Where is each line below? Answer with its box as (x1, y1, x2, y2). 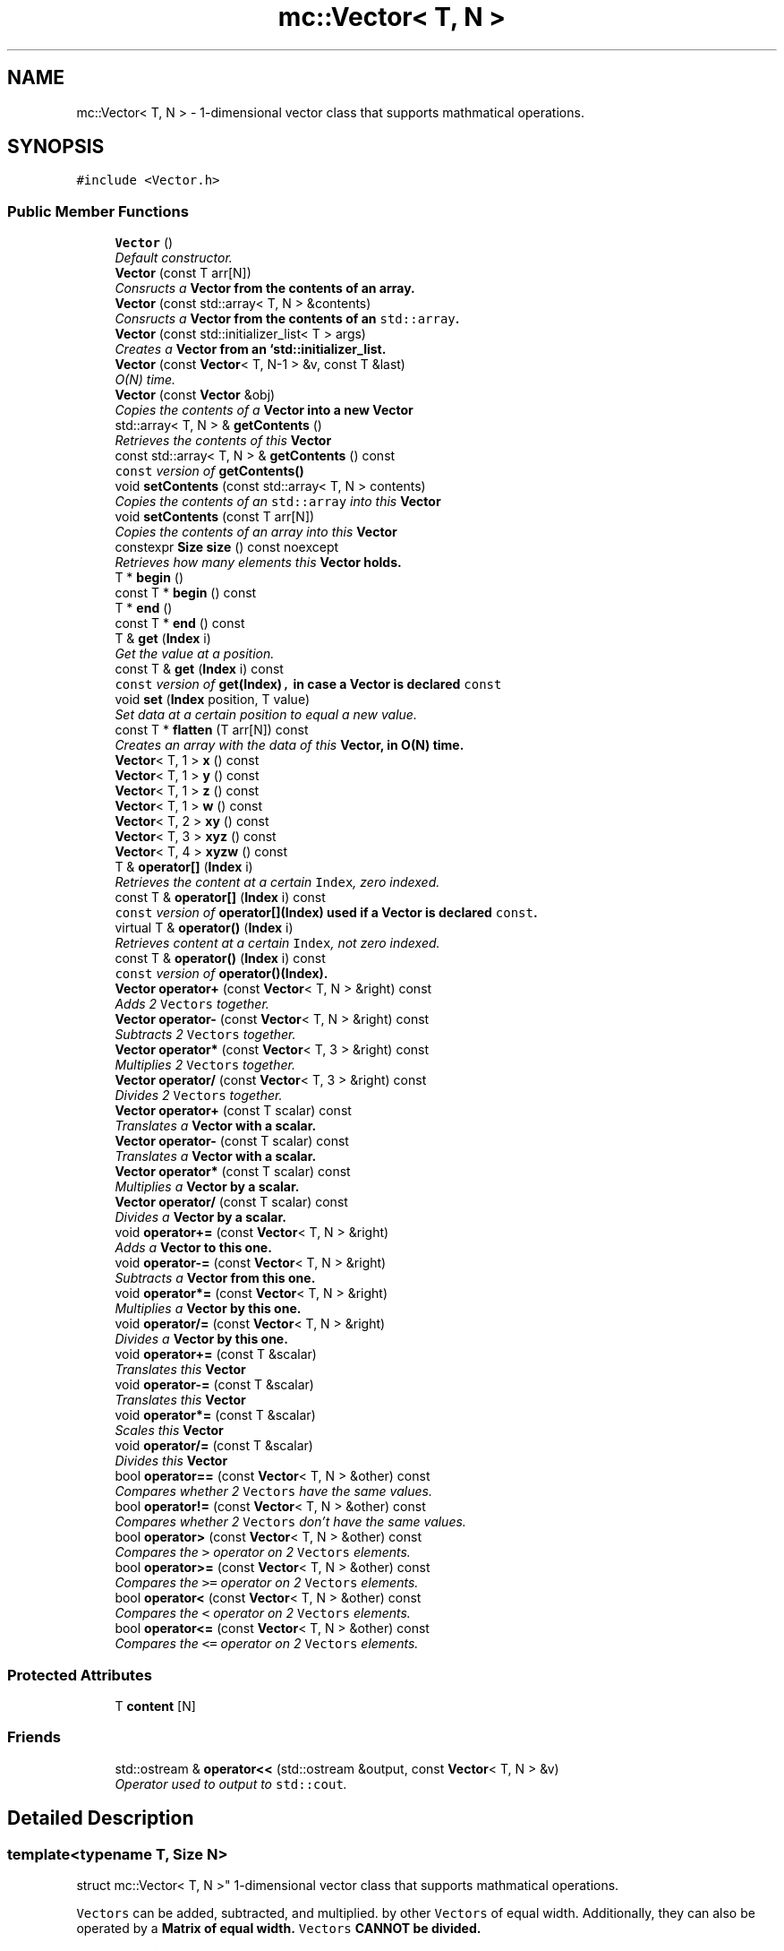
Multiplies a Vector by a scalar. (115, 1179, 300, 1195)
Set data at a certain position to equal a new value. (115, 707, 417, 723)
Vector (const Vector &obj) (115, 387, 276, 403)
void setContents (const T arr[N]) (115, 509, 315, 525)
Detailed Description (7, 1807, 194, 1830)
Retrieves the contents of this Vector (115, 433, 332, 449)
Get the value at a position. (115, 646, 275, 662)
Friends (7, 1728, 61, 1747)
